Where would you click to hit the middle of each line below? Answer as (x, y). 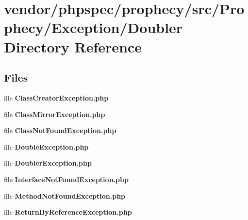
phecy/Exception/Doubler (93, 27)
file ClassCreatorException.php (56, 97)
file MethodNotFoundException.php (65, 195)
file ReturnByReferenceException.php (68, 212)
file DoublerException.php (48, 163)
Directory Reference (73, 46)
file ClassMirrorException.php (55, 114)
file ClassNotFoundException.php (60, 130)
